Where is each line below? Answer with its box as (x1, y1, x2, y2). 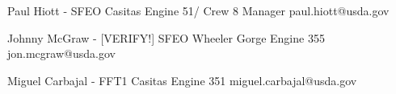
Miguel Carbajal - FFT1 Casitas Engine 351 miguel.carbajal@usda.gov (7, 72, 357, 88)
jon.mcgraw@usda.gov (7, 45, 116, 62)
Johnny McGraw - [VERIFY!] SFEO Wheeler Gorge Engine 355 (7, 29, 325, 46)
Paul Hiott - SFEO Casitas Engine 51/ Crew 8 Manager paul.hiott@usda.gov (7, 2, 390, 18)
